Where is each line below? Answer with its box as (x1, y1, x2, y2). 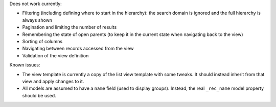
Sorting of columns (22, 38, 63, 44)
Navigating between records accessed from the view (22, 46, 134, 52)
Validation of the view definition (22, 52, 89, 58)
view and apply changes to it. (22, 78, 84, 84)
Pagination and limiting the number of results (22, 24, 117, 30)
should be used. (22, 92, 56, 98)
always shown (22, 17, 53, 23)
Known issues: (9, 62, 40, 68)
